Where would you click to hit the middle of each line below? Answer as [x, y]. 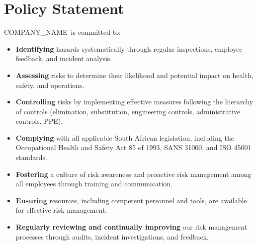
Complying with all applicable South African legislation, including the [125, 137]
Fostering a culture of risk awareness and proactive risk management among [133, 174]
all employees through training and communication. [94, 184]
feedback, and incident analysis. [64, 58]
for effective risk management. [61, 210]
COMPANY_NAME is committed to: [62, 32]
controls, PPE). [39, 121]
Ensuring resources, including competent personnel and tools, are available [131, 200]
